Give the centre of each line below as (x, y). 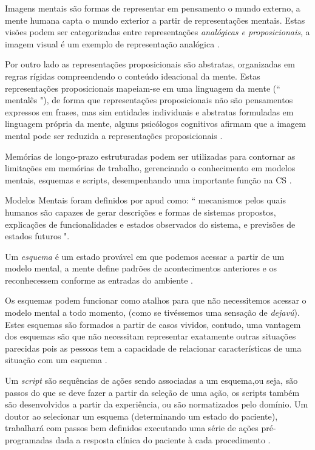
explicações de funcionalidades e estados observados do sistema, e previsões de (150, 224)
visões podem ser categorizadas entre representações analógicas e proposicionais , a (157, 32)
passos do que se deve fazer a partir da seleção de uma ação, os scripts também (152, 392)
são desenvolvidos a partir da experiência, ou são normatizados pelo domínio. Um (157, 404)
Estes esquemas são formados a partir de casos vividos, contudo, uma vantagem (153, 324)
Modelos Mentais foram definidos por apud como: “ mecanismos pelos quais (145, 200)
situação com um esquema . (56, 360)
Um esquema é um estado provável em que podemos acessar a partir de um (145, 256)
